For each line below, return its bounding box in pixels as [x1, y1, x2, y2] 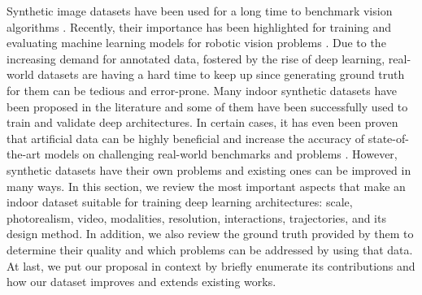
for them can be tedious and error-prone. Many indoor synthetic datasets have [7, 81, 398, 98]
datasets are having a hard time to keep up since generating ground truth [37, 66, 405, 83]
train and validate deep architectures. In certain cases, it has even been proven [7, 114, 398, 131]
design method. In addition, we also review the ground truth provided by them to [7, 225, 414, 242]
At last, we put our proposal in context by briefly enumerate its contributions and [7, 257, 415, 274]
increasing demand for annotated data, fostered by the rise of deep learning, [7, 50, 385, 67]
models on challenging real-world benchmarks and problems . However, [44, 145, 398, 163]
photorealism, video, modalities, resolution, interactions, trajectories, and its [7, 209, 386, 226]
